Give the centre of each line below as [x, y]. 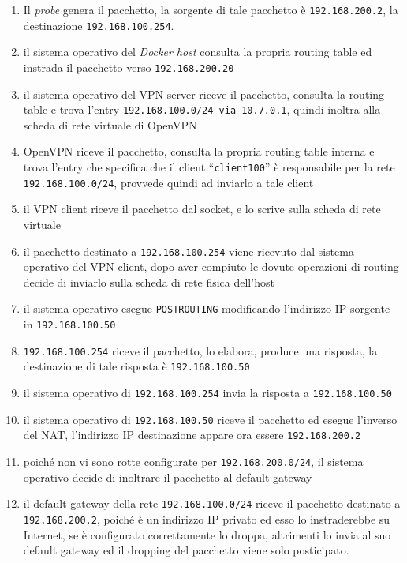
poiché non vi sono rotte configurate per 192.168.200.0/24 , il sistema [193, 461]
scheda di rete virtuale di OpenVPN [110, 124]
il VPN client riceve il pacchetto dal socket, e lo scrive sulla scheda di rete [202, 209]
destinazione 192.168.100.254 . [99, 25]
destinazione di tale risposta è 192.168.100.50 [136, 366]
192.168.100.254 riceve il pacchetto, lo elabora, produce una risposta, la [200, 350]
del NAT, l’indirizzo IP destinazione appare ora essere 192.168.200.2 [192, 435]
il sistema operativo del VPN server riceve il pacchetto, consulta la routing [204, 94]
